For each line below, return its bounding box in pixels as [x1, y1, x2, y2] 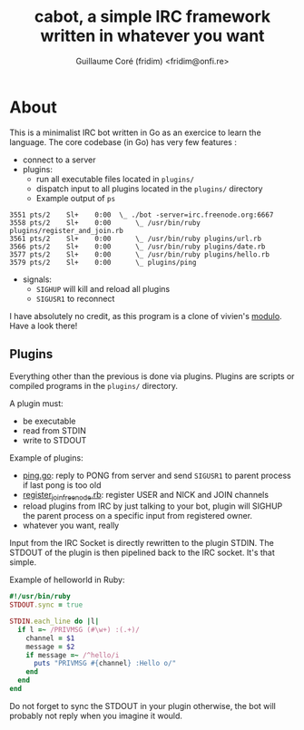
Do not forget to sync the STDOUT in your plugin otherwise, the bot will [9, 700, 277, 711]
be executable [22, 415, 76, 426]
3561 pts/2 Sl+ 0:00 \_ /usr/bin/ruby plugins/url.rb [9, 234, 261, 243]
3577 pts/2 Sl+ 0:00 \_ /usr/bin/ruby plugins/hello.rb [9, 249, 270, 259]
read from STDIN [22, 424, 86, 436]
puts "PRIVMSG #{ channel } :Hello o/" [33, 659, 177, 668]
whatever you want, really [22, 520, 120, 531]
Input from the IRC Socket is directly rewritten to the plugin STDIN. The [9, 538, 274, 549]
